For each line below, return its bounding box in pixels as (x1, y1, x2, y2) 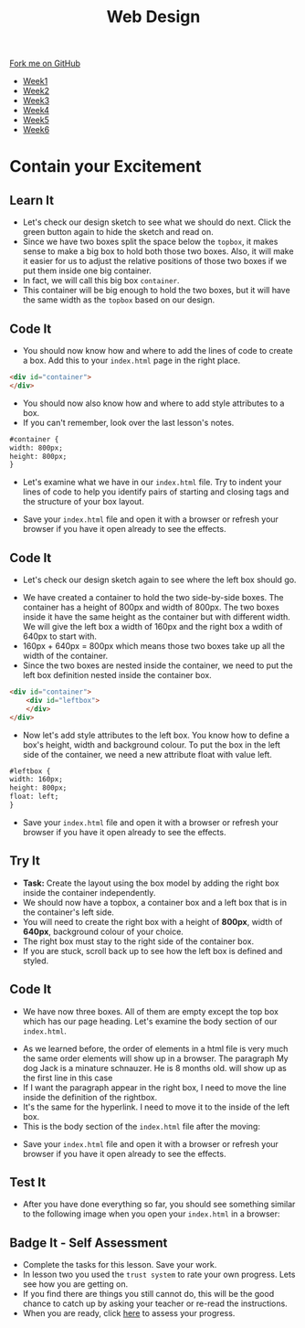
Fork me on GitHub (9, 58, 80, 69)
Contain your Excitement (9, 156, 202, 177)
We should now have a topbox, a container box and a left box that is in (22, 897, 288, 908)
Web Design (106, 6, 201, 27)
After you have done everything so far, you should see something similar (22, 1199, 296, 1210)
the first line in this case (22, 1072, 113, 1083)
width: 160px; (9, 775, 64, 784)
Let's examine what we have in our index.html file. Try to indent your (22, 477, 282, 488)
